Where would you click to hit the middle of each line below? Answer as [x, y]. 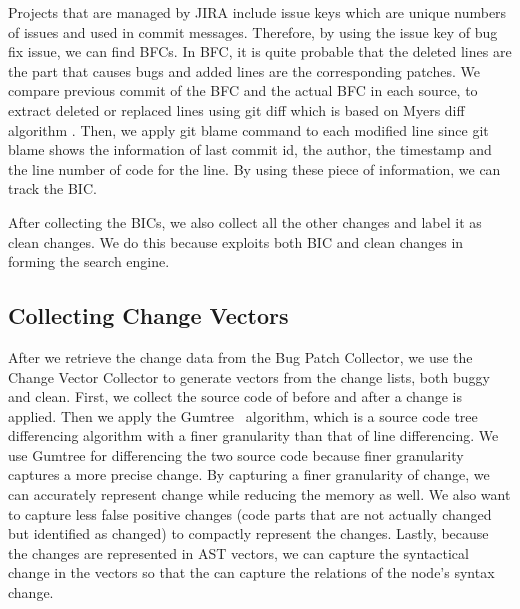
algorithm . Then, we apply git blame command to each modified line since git [248, 129]
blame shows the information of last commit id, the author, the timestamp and [250, 149]
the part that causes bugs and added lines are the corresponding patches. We [244, 70]
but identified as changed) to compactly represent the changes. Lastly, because [248, 533]
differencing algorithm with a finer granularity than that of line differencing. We [253, 435]
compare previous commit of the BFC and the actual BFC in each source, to [243, 90]
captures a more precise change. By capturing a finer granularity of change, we [249, 474]
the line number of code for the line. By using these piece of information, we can [254, 168]
